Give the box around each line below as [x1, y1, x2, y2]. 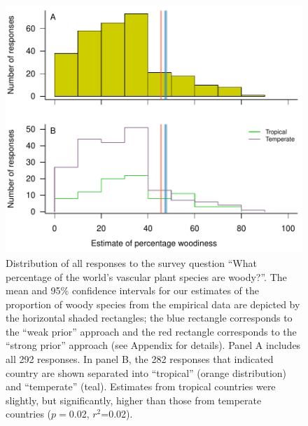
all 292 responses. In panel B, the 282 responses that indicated [6, 352, 274, 366]
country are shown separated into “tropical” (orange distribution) [6, 365, 287, 380]
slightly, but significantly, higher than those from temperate [6, 392, 262, 407]
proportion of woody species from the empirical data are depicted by [6, 296, 300, 311]
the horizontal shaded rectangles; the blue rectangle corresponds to [6, 310, 293, 325]
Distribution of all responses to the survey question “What [6, 255, 257, 270]
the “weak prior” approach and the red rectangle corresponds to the [6, 324, 297, 338]
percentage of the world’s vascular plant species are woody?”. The [6, 269, 287, 284]
